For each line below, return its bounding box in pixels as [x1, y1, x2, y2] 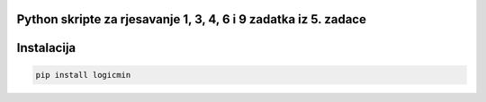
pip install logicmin [35, 70, 131, 80]
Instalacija [16, 40, 76, 55]
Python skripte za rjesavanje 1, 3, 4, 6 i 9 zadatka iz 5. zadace [16, 12, 366, 27]
